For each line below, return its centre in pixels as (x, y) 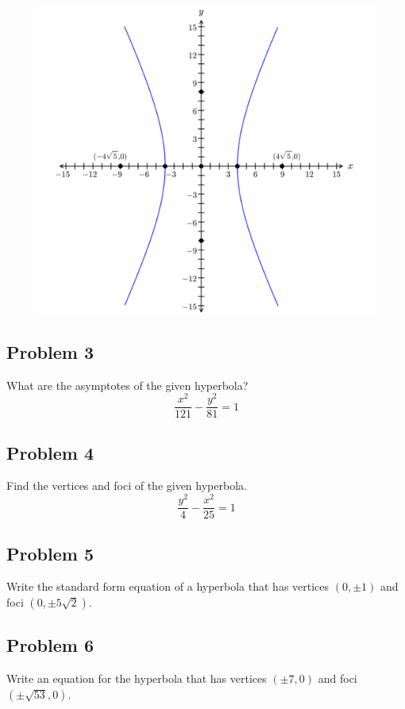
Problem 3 (50, 351)
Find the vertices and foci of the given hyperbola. (127, 486)
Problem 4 (50, 452)
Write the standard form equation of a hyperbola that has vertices (168, 586)
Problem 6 (50, 645)
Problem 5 (50, 553)
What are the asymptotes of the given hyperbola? (127, 385)
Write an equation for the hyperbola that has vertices (137, 678)
